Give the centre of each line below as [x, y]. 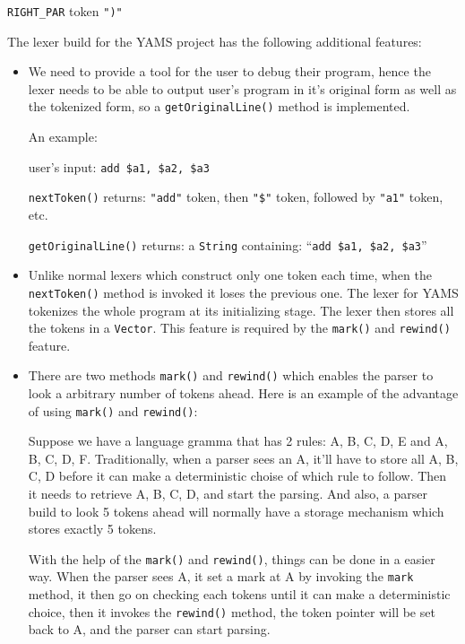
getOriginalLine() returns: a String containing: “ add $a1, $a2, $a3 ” [228, 244]
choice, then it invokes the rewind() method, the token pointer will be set [232, 611]
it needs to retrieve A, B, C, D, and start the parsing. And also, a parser [228, 494]
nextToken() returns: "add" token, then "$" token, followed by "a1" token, [236, 197]
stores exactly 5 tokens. [92, 529]
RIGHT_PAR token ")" [65, 11]
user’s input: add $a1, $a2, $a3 [119, 166]
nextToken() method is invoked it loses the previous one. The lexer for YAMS [243, 292]
